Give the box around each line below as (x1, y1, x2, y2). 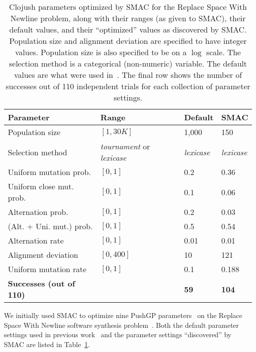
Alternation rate (8, 235, 64, 246)
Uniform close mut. (8, 180, 74, 192)
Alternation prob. (8, 206, 68, 217)
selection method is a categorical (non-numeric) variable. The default (9, 58, 247, 69)
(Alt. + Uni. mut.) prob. (8, 220, 93, 232)
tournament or (100, 141, 150, 152)
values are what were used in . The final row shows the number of (14, 69, 242, 80)
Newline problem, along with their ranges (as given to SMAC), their (10, 12, 246, 24)
